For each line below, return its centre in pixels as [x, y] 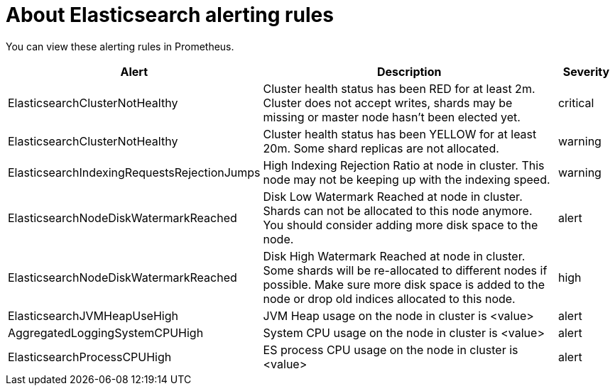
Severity [586, 71]
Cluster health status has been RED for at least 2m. [399, 88]
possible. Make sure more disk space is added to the [404, 284]
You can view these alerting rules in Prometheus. [120, 46]
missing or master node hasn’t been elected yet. [392, 117]
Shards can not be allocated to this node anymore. [398, 210]
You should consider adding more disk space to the [401, 225]
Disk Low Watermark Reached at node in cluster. [393, 196]
